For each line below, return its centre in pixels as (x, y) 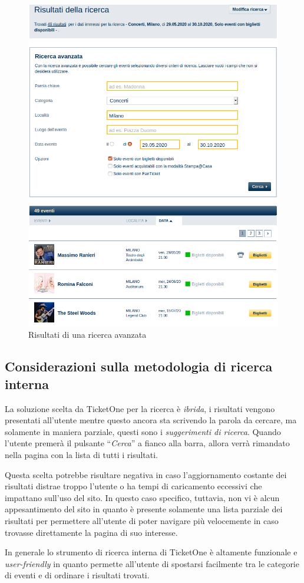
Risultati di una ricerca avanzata (87, 335)
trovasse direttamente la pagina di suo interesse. (91, 532)
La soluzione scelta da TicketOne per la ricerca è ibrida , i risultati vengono (140, 408)
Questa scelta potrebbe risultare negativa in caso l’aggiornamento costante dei (146, 474)
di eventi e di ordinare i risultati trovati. (77, 575)
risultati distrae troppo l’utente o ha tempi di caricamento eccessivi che (133, 486)
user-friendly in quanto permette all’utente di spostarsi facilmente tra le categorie (152, 563)
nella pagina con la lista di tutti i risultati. (82, 454)
